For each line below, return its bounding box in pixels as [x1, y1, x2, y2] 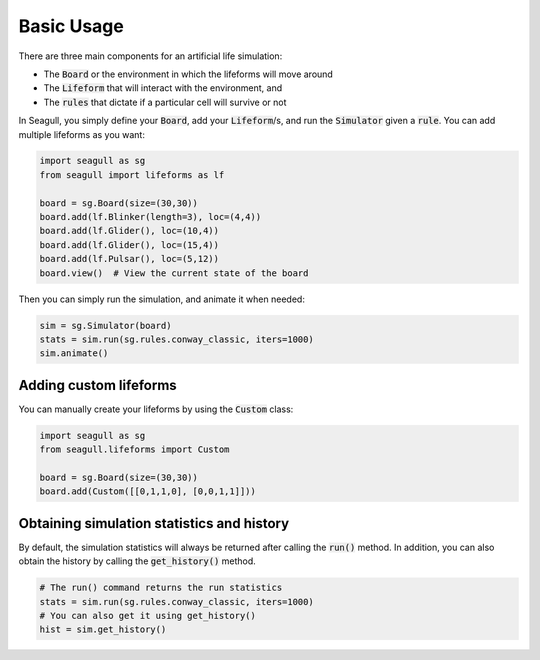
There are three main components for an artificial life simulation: [18, 50, 283, 62]
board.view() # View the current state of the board [39, 267, 309, 279]
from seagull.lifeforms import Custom [39, 444, 230, 455]
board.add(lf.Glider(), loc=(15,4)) [39, 239, 220, 250]
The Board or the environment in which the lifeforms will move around [43, 68, 334, 80]
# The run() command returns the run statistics [39, 582, 283, 594]
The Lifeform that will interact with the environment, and [43, 82, 283, 94]
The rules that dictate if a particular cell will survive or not [43, 96, 287, 108]
